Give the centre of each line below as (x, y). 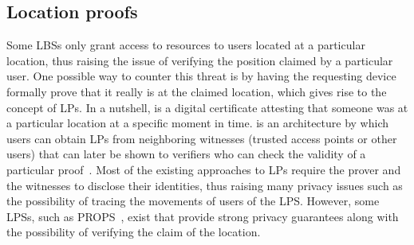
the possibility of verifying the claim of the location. (134, 232)
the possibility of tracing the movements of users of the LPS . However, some (193, 201)
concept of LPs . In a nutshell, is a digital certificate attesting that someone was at (207, 107)
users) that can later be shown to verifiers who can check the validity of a (186, 154)
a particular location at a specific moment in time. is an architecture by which (198, 123)
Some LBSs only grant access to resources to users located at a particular (186, 45)
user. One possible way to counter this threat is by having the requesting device (201, 76)
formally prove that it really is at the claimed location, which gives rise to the (197, 91)
